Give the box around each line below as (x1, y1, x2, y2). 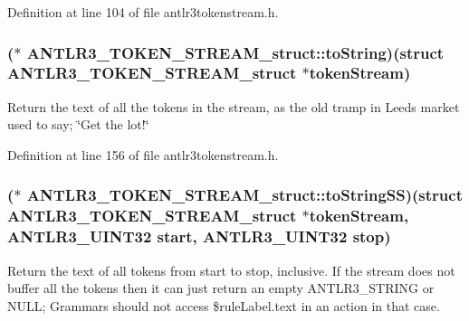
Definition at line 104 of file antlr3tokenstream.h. (7, 3, 279, 21)
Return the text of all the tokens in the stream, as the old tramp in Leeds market (7, 97, 460, 116)
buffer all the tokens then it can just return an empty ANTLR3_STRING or (7, 279, 435, 297)
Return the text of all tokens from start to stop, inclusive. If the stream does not (7, 260, 455, 279)
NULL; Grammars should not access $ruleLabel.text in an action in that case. (7, 296, 440, 315)
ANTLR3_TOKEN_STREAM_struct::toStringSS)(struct (26, 184, 463, 206)
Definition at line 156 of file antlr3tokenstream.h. (7, 145, 279, 164)
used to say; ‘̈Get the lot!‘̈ (7, 115, 149, 134)
